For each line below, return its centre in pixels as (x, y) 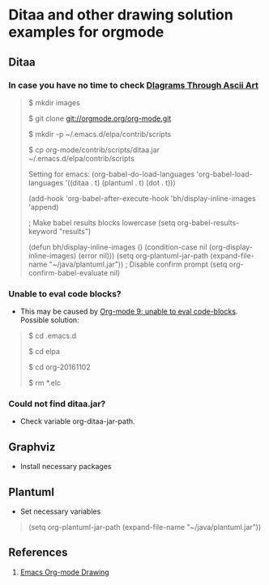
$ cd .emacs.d (52, 336)
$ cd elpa (44, 352)
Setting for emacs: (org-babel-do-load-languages (111, 174)
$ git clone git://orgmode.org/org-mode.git (100, 118)
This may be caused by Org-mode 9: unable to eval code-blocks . (129, 312)
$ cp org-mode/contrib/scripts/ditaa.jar (94, 149)
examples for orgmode (86, 32)
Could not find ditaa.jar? (57, 404)
